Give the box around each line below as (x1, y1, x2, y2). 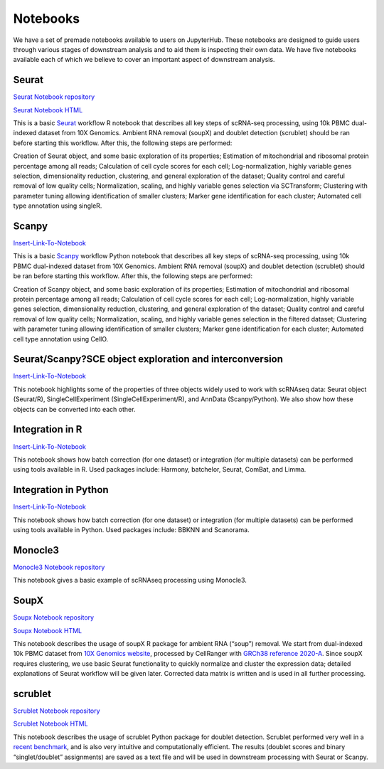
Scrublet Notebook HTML (13, 719, 88, 728)
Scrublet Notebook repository (13, 706, 100, 715)
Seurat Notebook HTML (13, 105, 83, 114)
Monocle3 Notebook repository (13, 563, 105, 571)
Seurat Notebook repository (13, 92, 95, 101)
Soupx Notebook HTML (13, 626, 82, 635)
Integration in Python (13, 484, 110, 496)
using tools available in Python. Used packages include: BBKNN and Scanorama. (13, 526, 250, 534)
